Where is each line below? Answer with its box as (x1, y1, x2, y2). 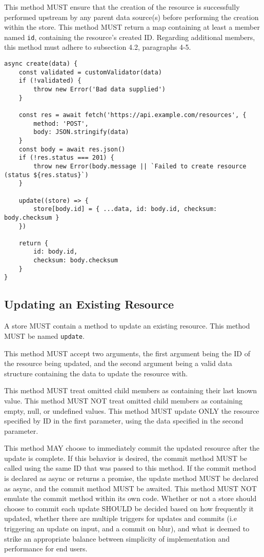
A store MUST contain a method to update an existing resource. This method (4, 320, 250, 331)
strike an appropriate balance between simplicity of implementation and (4, 533, 230, 544)
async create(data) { (4, 60, 78, 68)
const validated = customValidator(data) (18, 68, 162, 76)
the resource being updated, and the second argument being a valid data (4, 358, 232, 369)
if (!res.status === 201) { (18, 154, 114, 162)
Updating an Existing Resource (4, 296, 174, 312)
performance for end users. (4, 543, 88, 554)
